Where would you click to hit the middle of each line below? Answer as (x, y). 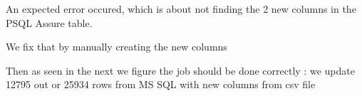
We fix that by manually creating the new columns (117, 47)
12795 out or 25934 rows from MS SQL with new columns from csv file (161, 84)
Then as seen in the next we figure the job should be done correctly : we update (180, 70)
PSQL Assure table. (49, 22)
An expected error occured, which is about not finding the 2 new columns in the (181, 9)
